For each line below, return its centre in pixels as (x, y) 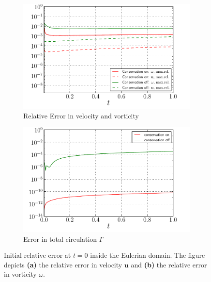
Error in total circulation (60, 239)
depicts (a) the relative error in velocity (63, 264)
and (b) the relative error (169, 264)
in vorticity (20, 274)
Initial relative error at (38, 255)
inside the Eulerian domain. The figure (148, 255)
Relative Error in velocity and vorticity (81, 115)
